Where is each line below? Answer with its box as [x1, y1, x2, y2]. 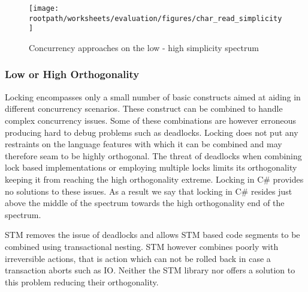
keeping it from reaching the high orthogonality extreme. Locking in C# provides [5, 172, 304, 185]
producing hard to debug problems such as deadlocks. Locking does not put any [5, 126, 298, 138]
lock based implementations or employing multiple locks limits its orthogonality [5, 161, 297, 174]
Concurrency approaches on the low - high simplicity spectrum [29, 41, 259, 53]
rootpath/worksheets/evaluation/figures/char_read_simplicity [29, 14, 282, 23]
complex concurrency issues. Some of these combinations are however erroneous [5, 114, 296, 126]
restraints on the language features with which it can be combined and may [5, 138, 282, 150]
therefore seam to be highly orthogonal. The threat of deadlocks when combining [5, 149, 302, 162]
